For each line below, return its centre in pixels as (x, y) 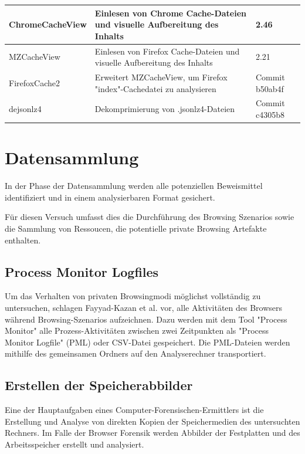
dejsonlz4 (25, 109)
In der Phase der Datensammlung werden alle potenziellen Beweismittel (134, 186)
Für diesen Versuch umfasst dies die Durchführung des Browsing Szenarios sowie (150, 217)
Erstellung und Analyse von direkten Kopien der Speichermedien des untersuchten (152, 421)
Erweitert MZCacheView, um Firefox (161, 77)
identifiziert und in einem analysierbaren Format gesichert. (110, 197)
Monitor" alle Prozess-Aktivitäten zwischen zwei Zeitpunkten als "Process (137, 331)
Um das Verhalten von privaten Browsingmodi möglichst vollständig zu (133, 296)
